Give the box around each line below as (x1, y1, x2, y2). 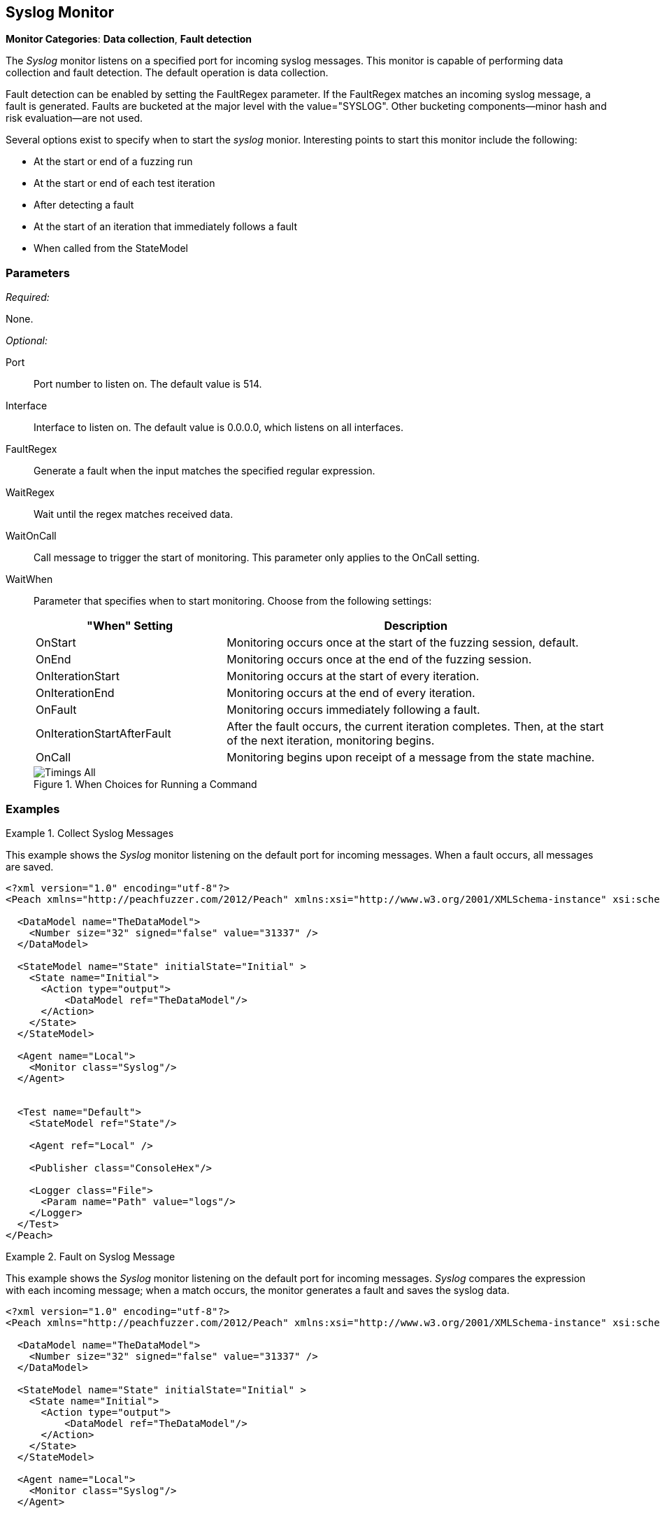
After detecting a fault (34, 199, 134, 211)
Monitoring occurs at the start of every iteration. (227, 669, 480, 684)
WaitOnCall (6, 530, 57, 542)
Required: (6, 291, 50, 304)
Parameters (6, 265, 70, 280)
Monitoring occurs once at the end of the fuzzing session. (227, 652, 532, 667)
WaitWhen (6, 573, 53, 586)
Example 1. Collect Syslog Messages (6, 826, 174, 839)
